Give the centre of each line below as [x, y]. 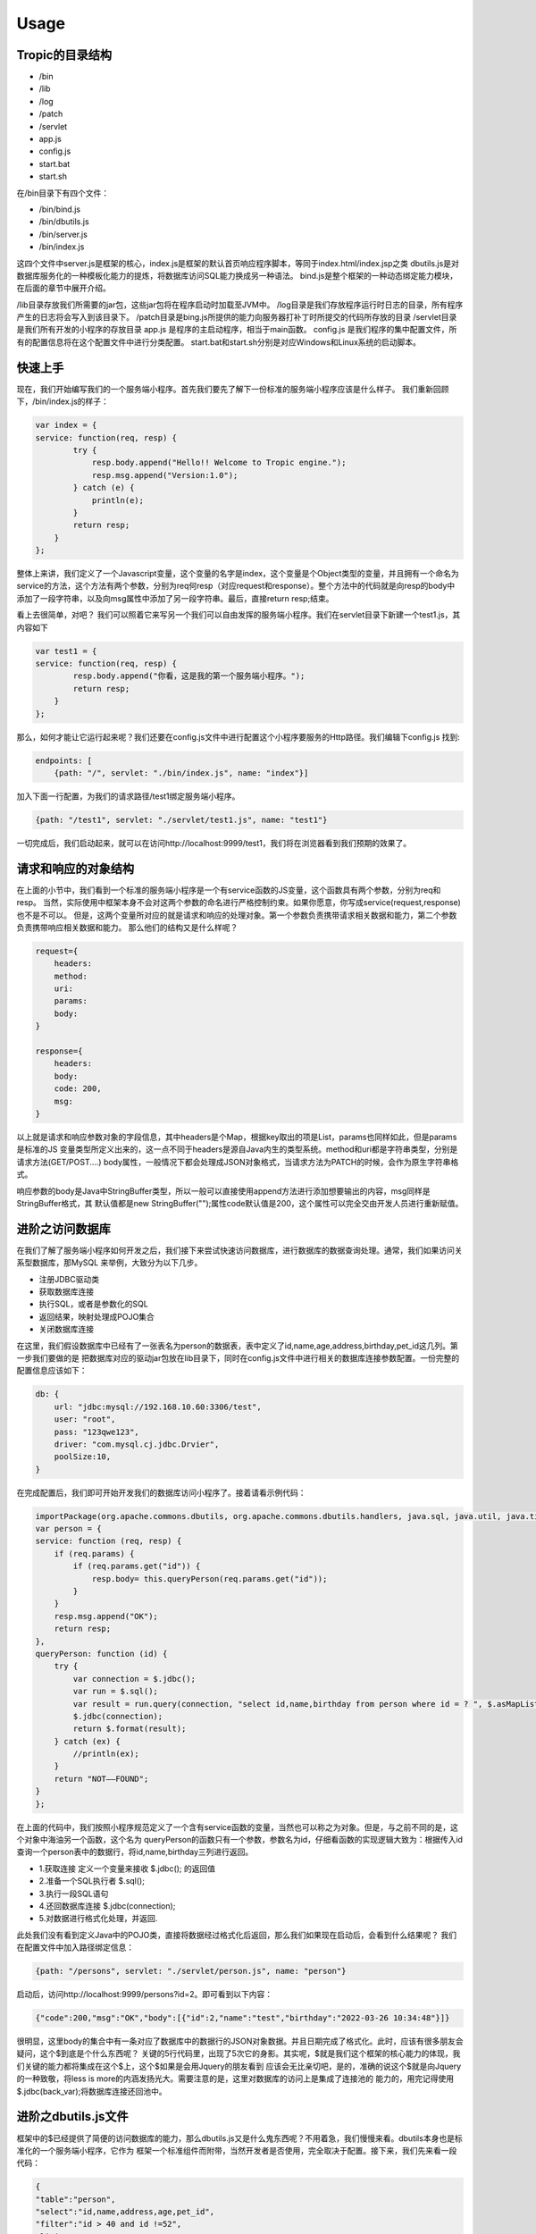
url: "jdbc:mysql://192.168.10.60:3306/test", [158, 1407]
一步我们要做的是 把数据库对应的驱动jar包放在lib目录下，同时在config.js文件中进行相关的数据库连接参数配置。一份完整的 [238, 1357]
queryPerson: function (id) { [101, 1654]
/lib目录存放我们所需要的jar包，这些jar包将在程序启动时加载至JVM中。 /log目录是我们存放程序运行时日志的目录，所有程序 [240, 305]
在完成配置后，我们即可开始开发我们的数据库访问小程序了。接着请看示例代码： [161, 1492]
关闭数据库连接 [66, 1329]
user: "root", [85, 1419]
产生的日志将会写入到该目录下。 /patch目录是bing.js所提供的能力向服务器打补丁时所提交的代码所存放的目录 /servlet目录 [237, 317]
